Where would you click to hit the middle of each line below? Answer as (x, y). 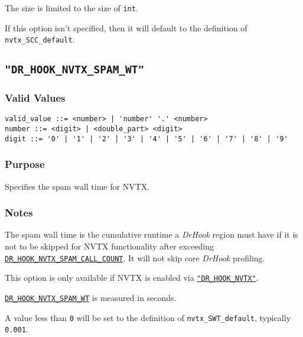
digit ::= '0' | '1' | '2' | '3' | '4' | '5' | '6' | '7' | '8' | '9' (146, 139)
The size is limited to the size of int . (71, 8)
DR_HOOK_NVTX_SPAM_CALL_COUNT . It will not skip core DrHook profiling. (135, 257)
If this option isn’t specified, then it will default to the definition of (126, 27)
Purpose (25, 164)
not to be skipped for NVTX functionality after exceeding (110, 246)
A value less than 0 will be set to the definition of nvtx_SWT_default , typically (148, 317)
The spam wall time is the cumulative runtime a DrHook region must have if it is (151, 234)
